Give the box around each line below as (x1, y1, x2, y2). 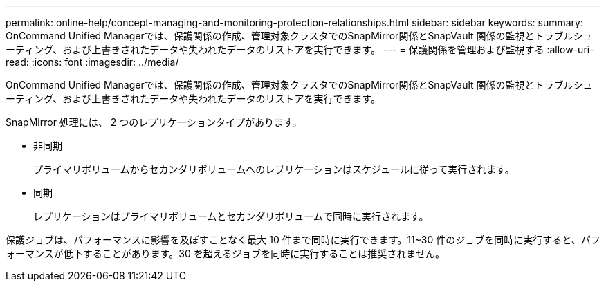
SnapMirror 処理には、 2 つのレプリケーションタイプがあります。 (6, 116, 302, 128)
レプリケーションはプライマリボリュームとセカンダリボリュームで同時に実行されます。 (33, 210, 429, 222)
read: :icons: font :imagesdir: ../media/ (6, 56, 179, 68)
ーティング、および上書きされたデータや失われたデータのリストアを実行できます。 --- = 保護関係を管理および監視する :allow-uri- (6, 44, 594, 55)
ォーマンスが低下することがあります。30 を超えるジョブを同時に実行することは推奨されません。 (6, 248, 445, 259)
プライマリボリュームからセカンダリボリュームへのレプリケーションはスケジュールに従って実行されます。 (33, 163, 515, 175)
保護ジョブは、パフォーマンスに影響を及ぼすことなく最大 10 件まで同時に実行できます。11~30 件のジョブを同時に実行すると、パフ (6, 234, 600, 246)
